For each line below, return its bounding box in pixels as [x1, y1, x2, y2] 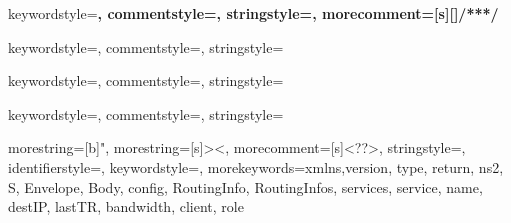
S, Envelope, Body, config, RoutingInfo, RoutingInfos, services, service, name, [8, 176, 483, 197]
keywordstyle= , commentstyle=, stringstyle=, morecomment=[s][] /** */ [8, 3, 499, 23]
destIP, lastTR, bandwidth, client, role [8, 196, 244, 217]
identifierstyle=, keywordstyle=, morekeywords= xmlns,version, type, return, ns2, [8, 156, 504, 177]
